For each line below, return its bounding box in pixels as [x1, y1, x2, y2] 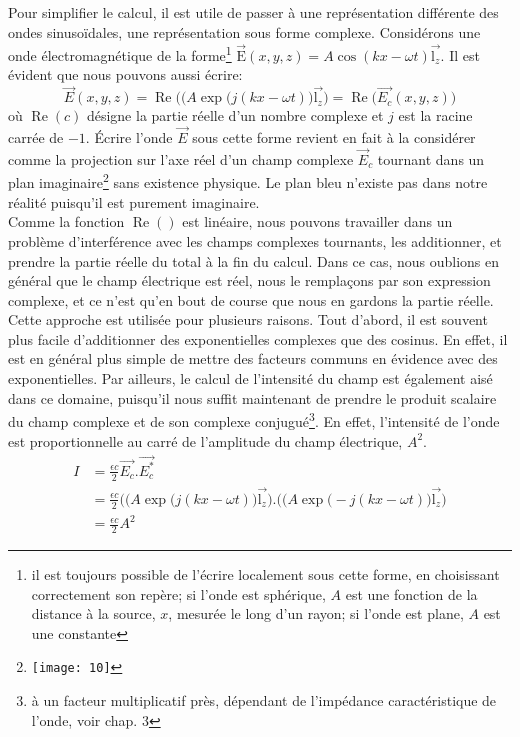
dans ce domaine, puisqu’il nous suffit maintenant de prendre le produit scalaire [8, 387, 497, 408]
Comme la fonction [8, 211, 125, 232]
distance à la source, [31, 603, 156, 624]
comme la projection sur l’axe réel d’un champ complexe [8, 148, 354, 169]
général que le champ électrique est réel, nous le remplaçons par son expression [8, 270, 491, 291]
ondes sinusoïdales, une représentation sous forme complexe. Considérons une [8, 21, 481, 42]
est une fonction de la [345, 583, 478, 604]
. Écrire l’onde [85, 127, 173, 148]
